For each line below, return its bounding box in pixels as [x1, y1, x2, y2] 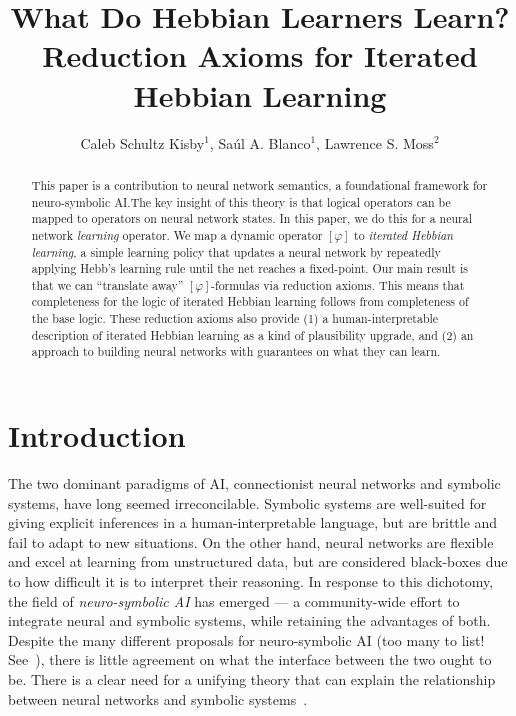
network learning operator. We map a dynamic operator [31, 226, 323, 243]
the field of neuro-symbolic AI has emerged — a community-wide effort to [8, 590, 460, 611]
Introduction [8, 415, 186, 456]
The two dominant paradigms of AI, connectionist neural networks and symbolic [8, 473, 501, 494]
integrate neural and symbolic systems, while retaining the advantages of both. [8, 610, 491, 631]
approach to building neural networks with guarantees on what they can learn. [31, 343, 441, 360]
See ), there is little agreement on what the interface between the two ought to [8, 649, 492, 670]
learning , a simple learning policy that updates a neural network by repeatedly [31, 243, 441, 260]
